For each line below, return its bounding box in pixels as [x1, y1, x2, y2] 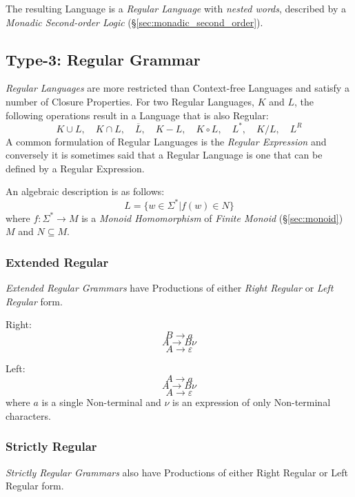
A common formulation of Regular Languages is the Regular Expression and [6, 134, 327, 148]
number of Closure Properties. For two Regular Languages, [6, 94, 254, 108]
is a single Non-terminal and [41, 395, 161, 409]
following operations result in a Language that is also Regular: [6, 108, 269, 122]
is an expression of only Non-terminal [172, 395, 331, 409]
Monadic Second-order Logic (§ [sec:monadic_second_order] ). [6, 14, 263, 29]
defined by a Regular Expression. [6, 161, 145, 175]
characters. [6, 408, 51, 423]
